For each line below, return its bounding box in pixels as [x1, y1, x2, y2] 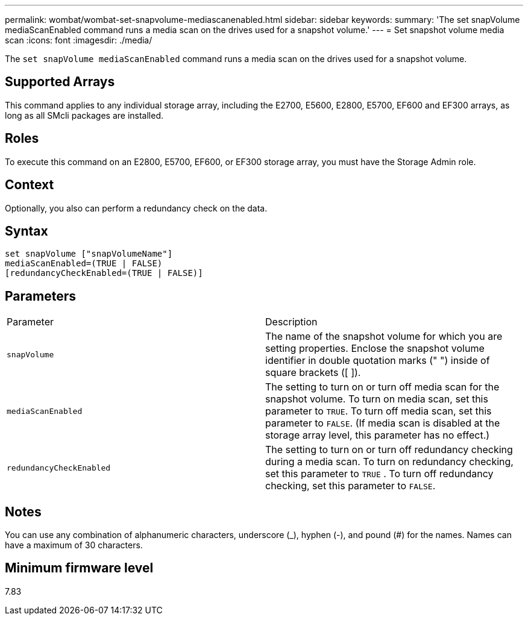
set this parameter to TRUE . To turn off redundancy [265, 468, 494, 480]
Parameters [5, 288, 76, 304]
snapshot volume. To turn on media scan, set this [265, 393, 488, 406]
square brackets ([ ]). [265, 366, 361, 379]
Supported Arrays [5, 74, 115, 90]
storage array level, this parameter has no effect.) [265, 429, 490, 442]
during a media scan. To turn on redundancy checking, [265, 456, 514, 468]
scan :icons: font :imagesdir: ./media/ [5, 35, 152, 45]
